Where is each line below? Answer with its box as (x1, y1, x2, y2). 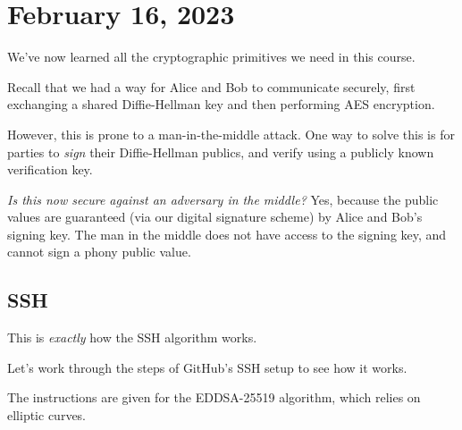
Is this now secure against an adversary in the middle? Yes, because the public (7, 190, 439, 208)
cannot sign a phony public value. (7, 242, 191, 261)
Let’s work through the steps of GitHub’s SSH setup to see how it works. (7, 358, 407, 376)
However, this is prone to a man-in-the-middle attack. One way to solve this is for (7, 124, 455, 143)
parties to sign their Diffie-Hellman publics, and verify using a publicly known (7, 142, 434, 161)
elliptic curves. (7, 406, 87, 425)
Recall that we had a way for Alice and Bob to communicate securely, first (7, 77, 416, 96)
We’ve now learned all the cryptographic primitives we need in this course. (7, 47, 416, 66)
